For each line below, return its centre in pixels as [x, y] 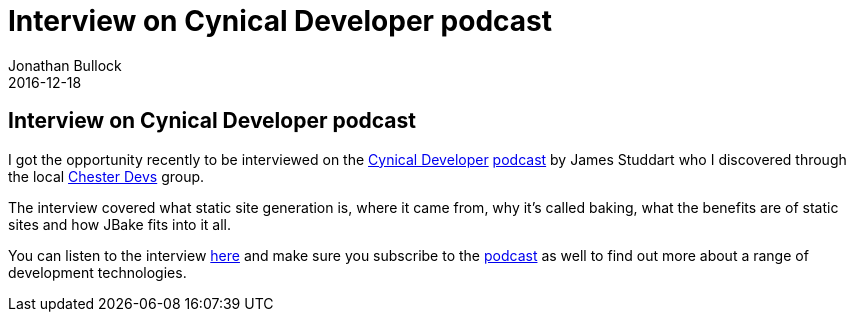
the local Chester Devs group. [106, 176]
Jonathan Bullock [65, 65]
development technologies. [97, 272]
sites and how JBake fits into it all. [120, 224]
